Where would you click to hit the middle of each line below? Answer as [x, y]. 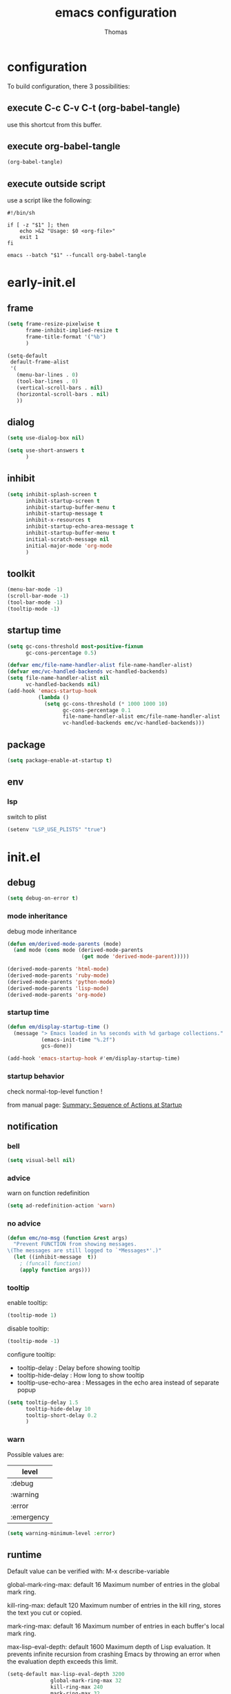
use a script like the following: [49, 200]
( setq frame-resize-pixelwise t [53, 324]
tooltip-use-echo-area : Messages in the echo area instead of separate [118, 1382]
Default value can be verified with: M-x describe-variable [89, 1571]
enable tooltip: [28, 1303]
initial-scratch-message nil [67, 539]
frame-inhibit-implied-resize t [72, 330]
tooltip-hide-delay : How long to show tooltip [81, 1375]
